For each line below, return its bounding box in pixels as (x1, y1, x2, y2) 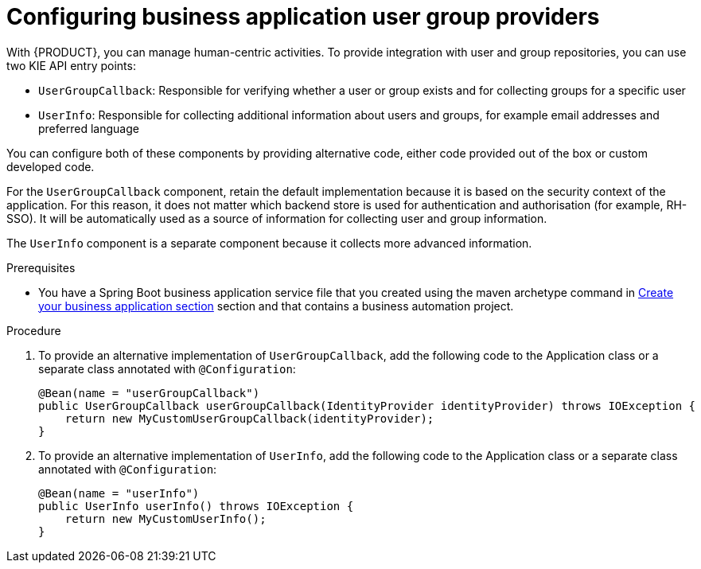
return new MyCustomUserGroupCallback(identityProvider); (64, 411, 434, 425)
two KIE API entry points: (6, 58, 136, 72)
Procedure (6, 323, 61, 337)
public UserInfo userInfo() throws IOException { (38, 499, 354, 512)
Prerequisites (6, 260, 76, 275)
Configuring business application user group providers (6, 3, 600, 30)
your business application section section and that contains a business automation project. (38, 298, 514, 313)
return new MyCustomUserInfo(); (64, 512, 267, 525)
